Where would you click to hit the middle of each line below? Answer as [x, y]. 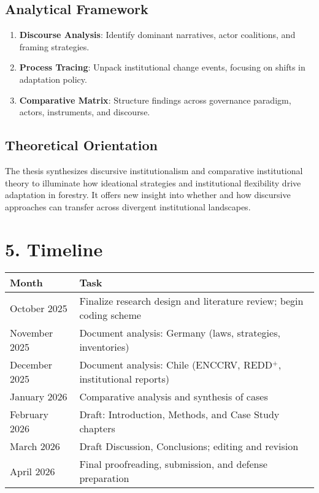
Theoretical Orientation [81, 145]
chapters [97, 429]
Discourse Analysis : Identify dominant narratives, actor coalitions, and [157, 35]
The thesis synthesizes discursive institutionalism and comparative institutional [154, 170]
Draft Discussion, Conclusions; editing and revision [189, 446]
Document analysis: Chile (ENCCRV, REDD [176, 365]
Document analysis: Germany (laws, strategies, [180, 333]
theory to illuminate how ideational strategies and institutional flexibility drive [153, 182]
